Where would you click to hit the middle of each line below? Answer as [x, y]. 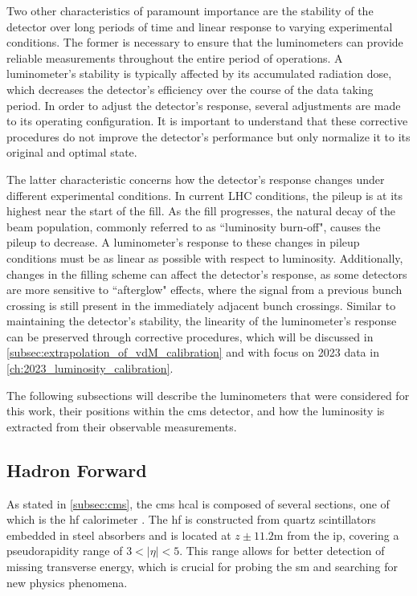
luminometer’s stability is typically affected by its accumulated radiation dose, [199, 73]
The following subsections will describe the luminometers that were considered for [208, 395]
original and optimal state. [72, 152]
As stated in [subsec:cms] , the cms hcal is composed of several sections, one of [198, 503]
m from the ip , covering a [336, 535]
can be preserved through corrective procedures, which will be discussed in [190, 336]
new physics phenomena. [67, 582]
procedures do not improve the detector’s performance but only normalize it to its [208, 136]
